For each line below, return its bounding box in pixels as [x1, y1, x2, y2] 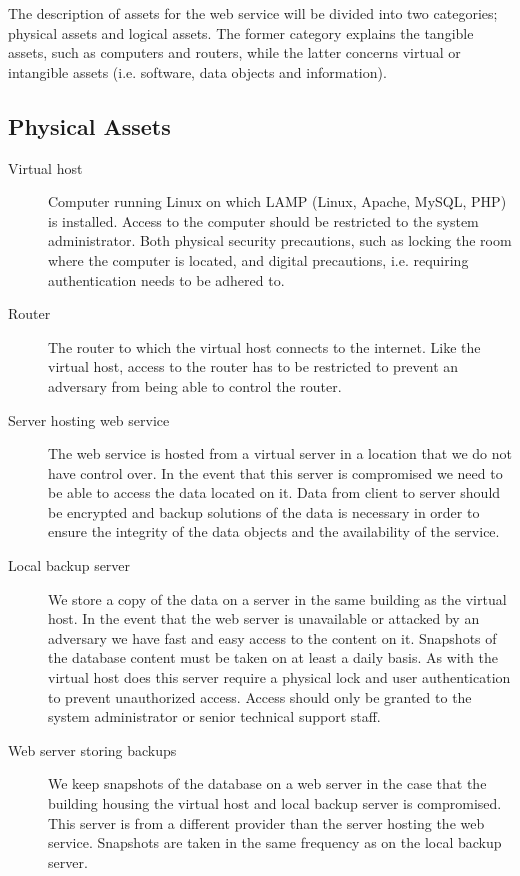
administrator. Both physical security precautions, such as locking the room [48, 230, 512, 251]
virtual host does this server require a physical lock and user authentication [48, 667, 511, 688]
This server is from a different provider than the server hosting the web [48, 812, 485, 833]
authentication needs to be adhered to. [48, 269, 285, 290]
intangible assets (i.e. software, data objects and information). [8, 61, 387, 82]
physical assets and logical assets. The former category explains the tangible [8, 22, 474, 43]
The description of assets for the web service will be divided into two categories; [8, 3, 498, 23]
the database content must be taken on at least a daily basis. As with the [48, 647, 498, 668]
